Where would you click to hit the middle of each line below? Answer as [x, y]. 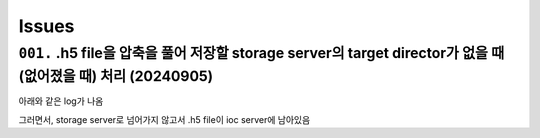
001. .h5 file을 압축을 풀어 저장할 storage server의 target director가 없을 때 [261, 53]
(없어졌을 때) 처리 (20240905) [116, 76]
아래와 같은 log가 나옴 [61, 101]
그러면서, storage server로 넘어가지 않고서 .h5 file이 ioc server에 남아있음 [164, 119]
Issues [46, 26]
